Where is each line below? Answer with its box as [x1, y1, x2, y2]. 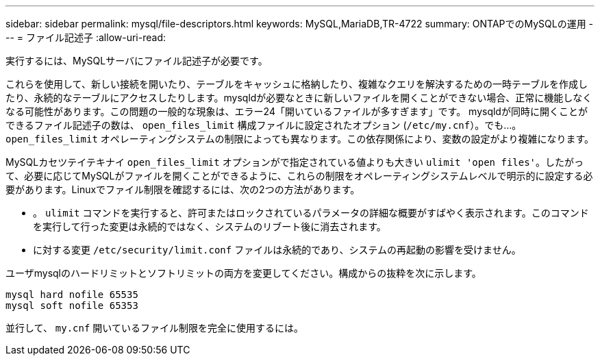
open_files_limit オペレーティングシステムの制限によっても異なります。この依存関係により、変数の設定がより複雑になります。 [5, 133, 595, 145]
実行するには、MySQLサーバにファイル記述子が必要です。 [5, 55, 268, 66]
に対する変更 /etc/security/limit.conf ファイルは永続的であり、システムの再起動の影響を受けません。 [33, 244, 521, 256]
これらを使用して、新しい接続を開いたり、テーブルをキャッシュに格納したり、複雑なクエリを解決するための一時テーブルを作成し [5, 78, 588, 90]
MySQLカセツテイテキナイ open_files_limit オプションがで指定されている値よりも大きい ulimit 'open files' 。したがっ [5, 156, 584, 168]
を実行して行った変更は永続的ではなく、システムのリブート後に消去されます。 [33, 221, 386, 232]
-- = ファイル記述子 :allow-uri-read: [5, 32, 166, 43]
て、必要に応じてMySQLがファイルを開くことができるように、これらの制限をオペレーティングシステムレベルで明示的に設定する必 [5, 170, 593, 182]
